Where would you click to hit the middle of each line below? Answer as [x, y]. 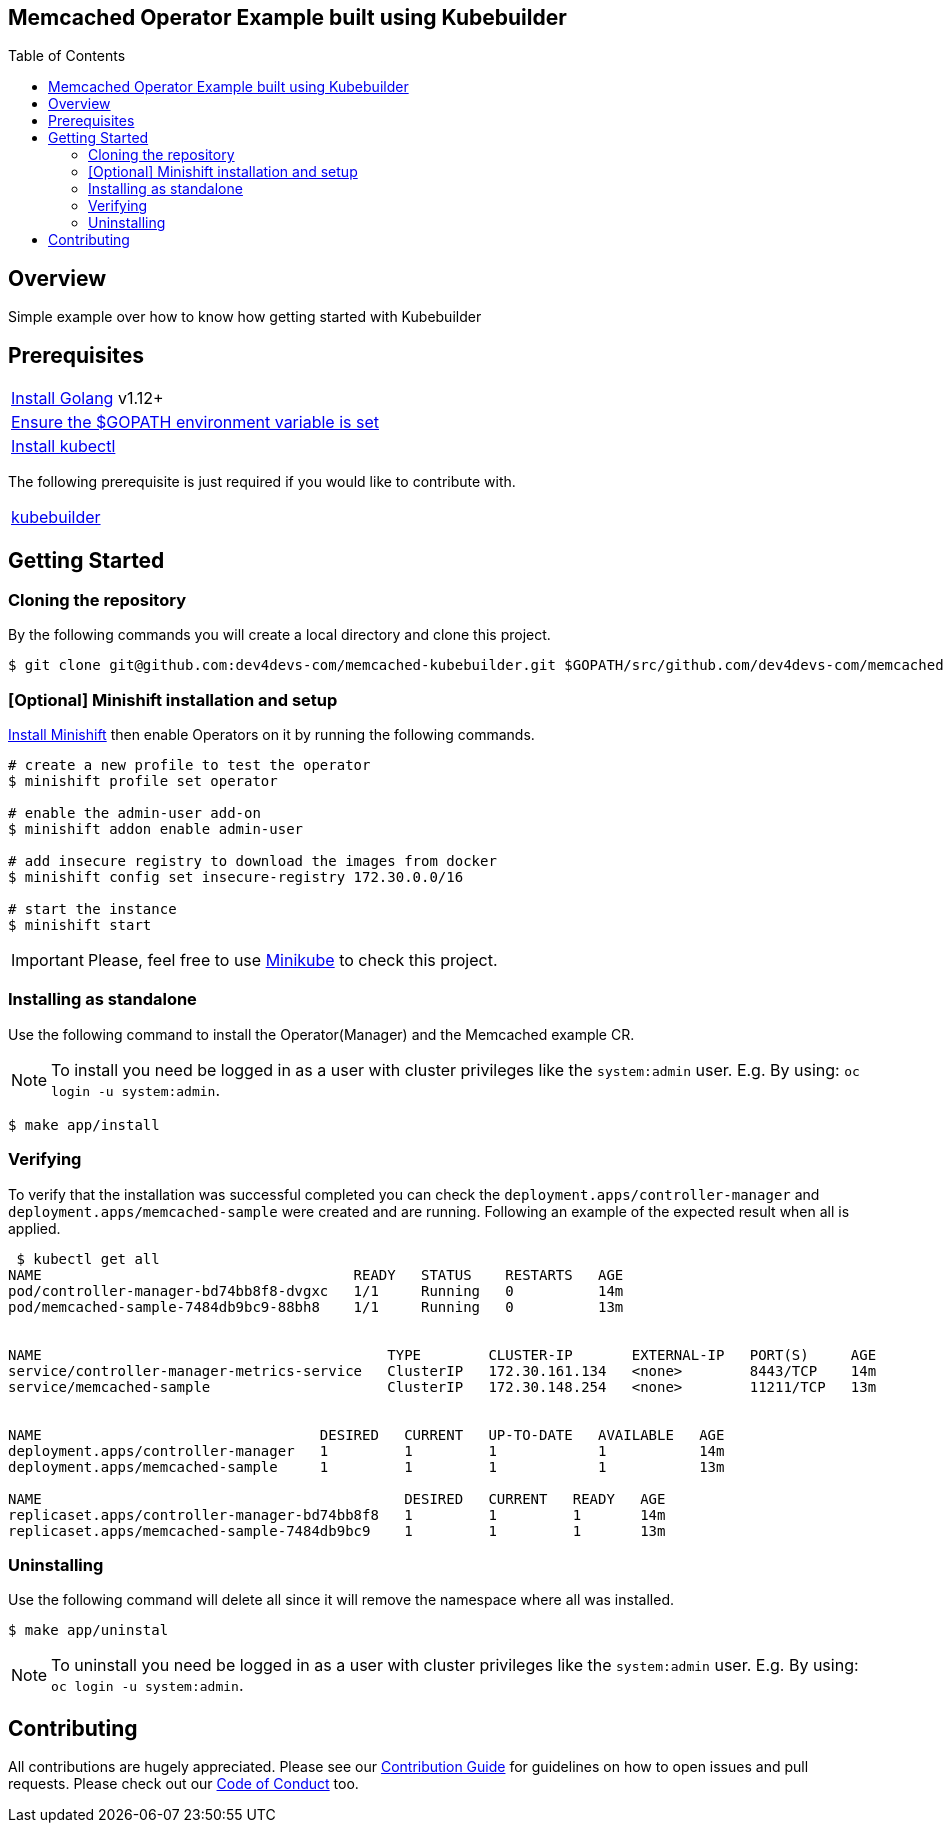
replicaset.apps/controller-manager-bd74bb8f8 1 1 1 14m [337, 1514]
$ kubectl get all [88, 1258]
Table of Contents [67, 56]
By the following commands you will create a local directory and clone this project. [279, 635]
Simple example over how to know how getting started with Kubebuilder [245, 317]
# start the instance [92, 909]
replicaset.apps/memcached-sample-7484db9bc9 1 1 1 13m [337, 1530]
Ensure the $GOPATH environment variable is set [195, 422]
